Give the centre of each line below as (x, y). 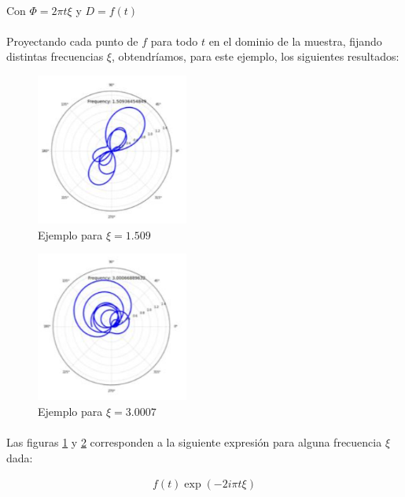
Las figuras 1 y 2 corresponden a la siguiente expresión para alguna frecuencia (194, 442)
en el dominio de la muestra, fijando (295, 41)
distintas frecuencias (55, 56)
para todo (174, 41)
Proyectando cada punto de (72, 41)
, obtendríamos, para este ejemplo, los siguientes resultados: (255, 56)
